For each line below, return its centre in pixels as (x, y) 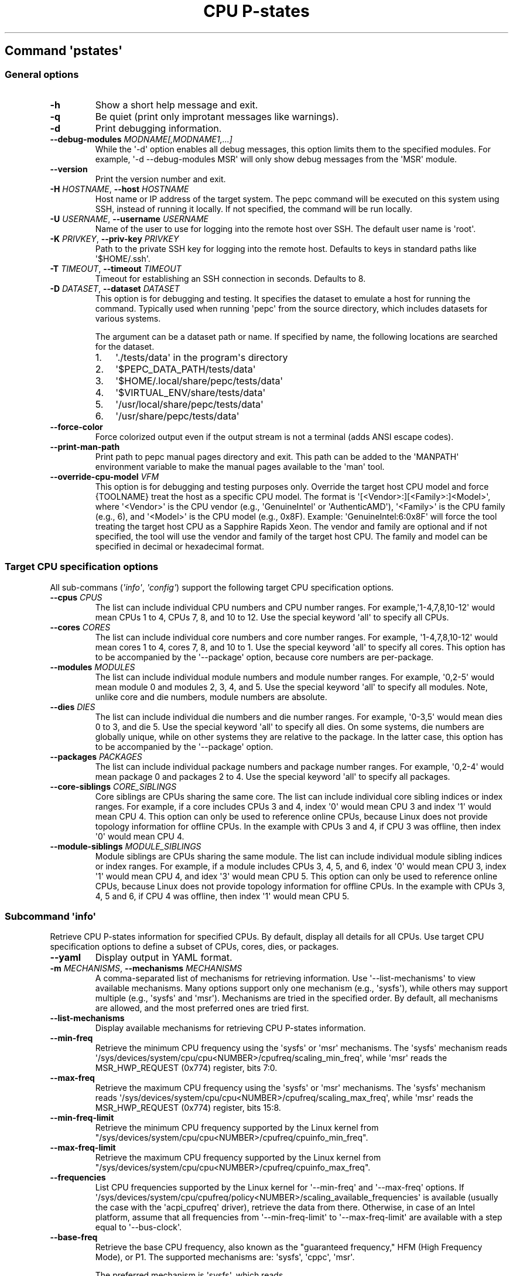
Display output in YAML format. (164, 958)
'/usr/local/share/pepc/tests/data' (189, 404)
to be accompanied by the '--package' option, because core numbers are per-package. (264, 657)
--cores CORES (80, 627)
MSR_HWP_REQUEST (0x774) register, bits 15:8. (188, 1108)
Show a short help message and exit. (177, 105)
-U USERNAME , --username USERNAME (129, 219)
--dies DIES (73, 707)
